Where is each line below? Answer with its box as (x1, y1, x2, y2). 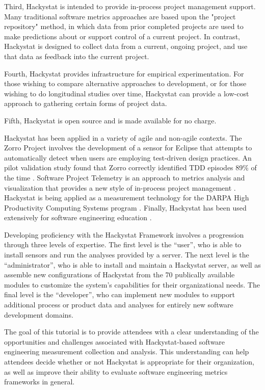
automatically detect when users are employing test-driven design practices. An (4, 152, 252, 163)
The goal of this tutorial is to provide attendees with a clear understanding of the (4, 326, 259, 337)
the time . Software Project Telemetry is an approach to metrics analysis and (4, 172, 245, 183)
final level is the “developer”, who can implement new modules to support (4, 289, 235, 300)
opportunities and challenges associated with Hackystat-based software (4, 336, 225, 347)
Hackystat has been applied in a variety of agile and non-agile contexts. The (4, 132, 242, 143)
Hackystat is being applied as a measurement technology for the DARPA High (4, 192, 249, 203)
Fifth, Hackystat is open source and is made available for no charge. (4, 115, 217, 125)
